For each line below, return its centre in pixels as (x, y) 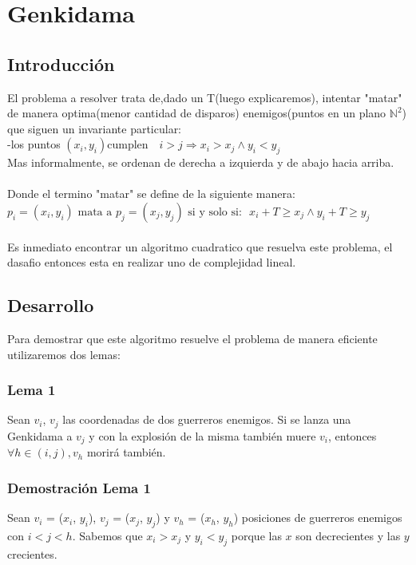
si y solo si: (215, 212)
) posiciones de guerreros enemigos (318, 518)
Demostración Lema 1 (79, 487)
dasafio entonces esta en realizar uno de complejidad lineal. (152, 262)
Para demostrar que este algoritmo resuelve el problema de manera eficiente (192, 338)
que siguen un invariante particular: (95, 128)
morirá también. (126, 452)
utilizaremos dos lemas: (64, 354)
